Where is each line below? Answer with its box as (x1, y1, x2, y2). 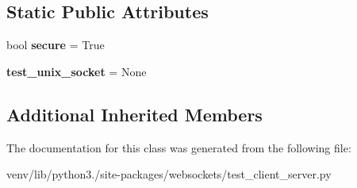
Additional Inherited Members (6, 102, 263, 126)
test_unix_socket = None (6, 63, 147, 79)
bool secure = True (6, 36, 105, 53)
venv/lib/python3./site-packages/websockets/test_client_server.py (6, 166, 332, 182)
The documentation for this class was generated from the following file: (6, 139, 351, 155)
